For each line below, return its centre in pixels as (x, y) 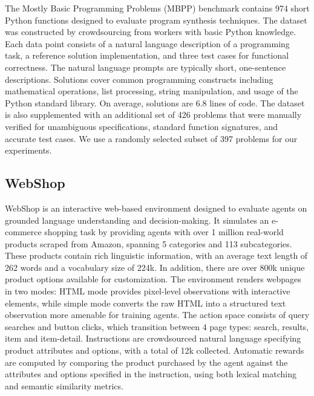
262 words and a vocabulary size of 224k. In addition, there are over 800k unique (155, 267)
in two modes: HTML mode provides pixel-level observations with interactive (148, 291)
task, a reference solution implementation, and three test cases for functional (147, 55)
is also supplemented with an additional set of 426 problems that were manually (153, 115)
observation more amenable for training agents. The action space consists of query (157, 315)
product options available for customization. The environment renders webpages (153, 279)
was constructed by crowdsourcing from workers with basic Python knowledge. (151, 32)
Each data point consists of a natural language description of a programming (147, 43)
